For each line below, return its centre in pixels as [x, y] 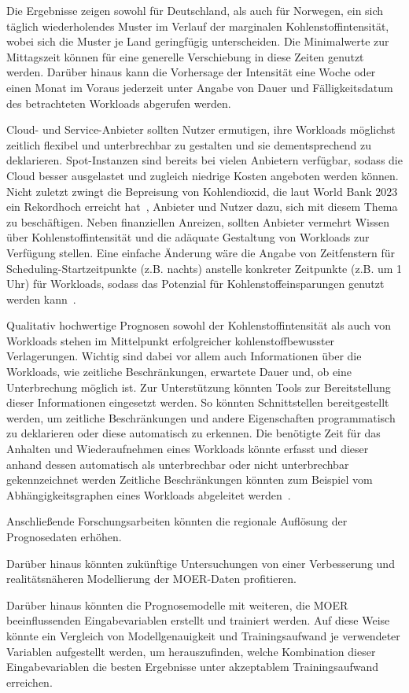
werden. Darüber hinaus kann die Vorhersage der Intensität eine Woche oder [191, 72]
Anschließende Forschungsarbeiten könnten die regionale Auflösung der [177, 521]
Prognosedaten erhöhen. [64, 536]
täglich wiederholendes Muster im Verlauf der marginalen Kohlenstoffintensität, [198, 26]
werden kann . [41, 299]
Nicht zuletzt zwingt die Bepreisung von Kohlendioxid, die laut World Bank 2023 [202, 191]
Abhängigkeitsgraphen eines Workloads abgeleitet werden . [149, 494]
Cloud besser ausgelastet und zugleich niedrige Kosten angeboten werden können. [203, 175]
